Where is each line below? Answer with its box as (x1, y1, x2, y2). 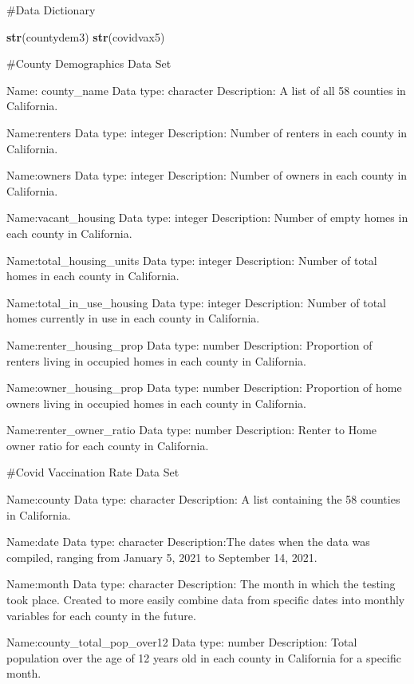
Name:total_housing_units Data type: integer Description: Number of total (6, 251, 377, 268)
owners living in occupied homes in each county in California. (6, 394, 306, 411)
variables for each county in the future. (6, 607, 196, 623)
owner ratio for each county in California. (6, 437, 209, 453)
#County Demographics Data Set (6, 55, 172, 72)
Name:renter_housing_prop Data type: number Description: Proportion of (6, 336, 373, 353)
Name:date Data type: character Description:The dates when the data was (6, 533, 370, 550)
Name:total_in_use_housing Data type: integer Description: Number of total (6, 294, 386, 310)
